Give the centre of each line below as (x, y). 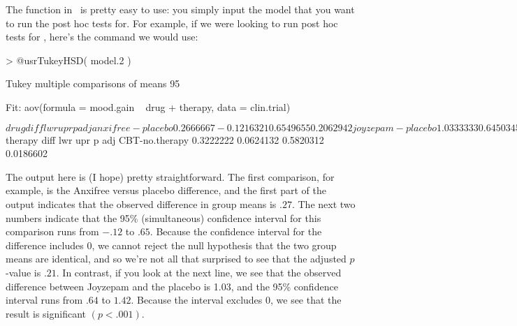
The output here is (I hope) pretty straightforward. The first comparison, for (170, 176)
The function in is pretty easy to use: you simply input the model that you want (180, 9)
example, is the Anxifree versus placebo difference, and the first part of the (166, 190)
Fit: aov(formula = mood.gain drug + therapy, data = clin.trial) (148, 106)
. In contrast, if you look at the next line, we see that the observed (199, 272)
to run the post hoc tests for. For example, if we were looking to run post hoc (172, 23)
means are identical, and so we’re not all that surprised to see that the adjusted (176, 259)
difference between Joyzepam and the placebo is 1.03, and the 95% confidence (172, 286)
